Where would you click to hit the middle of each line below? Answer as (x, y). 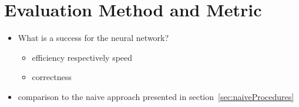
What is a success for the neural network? (93, 38)
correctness (52, 77)
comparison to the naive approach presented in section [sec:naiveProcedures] (156, 96)
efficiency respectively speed (82, 57)
